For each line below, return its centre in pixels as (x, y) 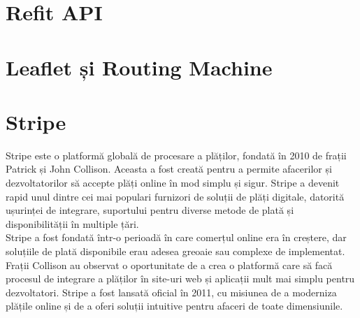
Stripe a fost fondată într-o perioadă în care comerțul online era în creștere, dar (176, 237)
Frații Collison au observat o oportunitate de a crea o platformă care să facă (169, 265)
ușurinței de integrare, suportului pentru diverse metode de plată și (150, 210)
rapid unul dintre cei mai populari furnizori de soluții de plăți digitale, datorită (175, 196)
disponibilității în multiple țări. (72, 223)
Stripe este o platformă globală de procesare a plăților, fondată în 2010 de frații (176, 155)
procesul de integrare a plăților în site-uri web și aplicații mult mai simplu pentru (180, 279)
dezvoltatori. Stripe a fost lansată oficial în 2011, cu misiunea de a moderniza (171, 292)
